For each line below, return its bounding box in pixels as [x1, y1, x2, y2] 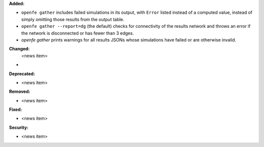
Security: [9, 125, 29, 130]
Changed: [9, 46, 30, 52]
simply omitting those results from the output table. [21, 16, 125, 22]
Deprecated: [9, 71, 35, 77]
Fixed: [9, 106, 22, 112]
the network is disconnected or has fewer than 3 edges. [21, 30, 134, 36]
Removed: [9, 88, 30, 95]
